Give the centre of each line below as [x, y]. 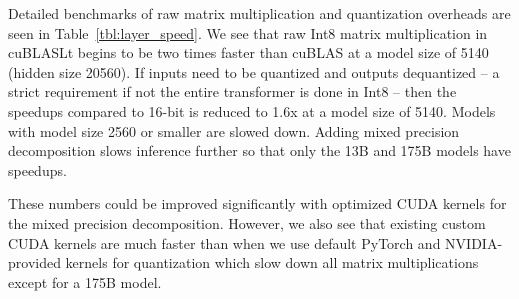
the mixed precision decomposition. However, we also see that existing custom [247, 222]
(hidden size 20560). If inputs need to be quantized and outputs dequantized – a [254, 71]
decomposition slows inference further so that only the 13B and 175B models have [259, 150]
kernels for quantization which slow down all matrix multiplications [272, 262]
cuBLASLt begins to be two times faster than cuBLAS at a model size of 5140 [248, 52]
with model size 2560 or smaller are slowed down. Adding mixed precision [234, 130]
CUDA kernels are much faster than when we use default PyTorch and [224, 242]
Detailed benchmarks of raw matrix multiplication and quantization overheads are [259, 13]
